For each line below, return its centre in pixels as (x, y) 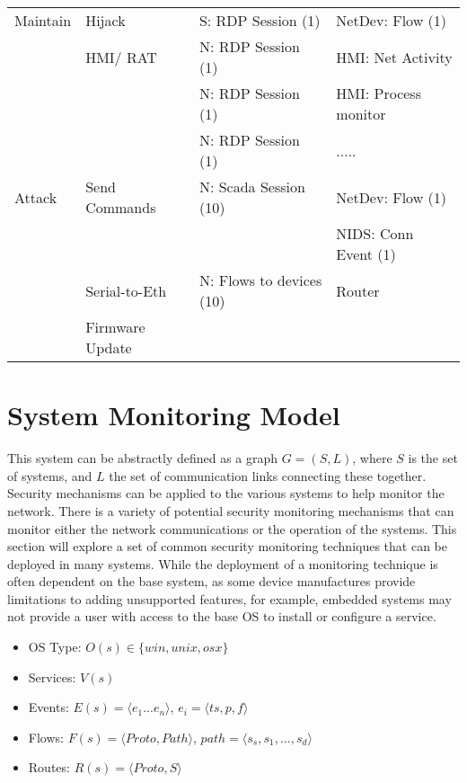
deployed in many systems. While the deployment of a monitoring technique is (223, 563)
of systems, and (50, 475)
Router (358, 290)
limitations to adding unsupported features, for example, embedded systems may (229, 598)
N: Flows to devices (260, 280)
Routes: (49, 767)
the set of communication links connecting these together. (268, 475)
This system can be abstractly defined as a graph (143, 458)
